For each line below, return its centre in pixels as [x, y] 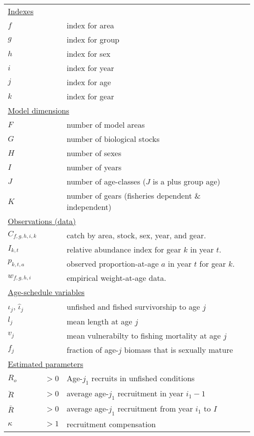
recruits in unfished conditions [143, 378]
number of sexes [94, 153]
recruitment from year [155, 409]
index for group [93, 39]
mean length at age [99, 321]
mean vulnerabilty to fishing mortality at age [144, 335]
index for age [89, 82]
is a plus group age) [186, 181]
